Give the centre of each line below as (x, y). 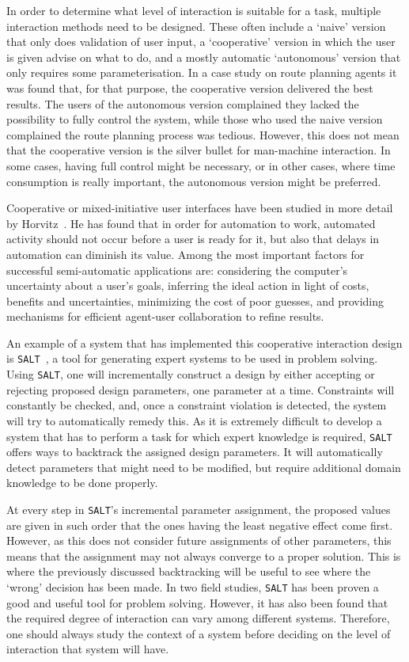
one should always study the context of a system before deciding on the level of (199, 633)
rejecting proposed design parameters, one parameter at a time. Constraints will (201, 389)
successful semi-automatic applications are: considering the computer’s (177, 270)
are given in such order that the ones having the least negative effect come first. (200, 525)
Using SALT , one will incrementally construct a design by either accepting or (191, 374)
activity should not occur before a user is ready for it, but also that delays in (193, 239)
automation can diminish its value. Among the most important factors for (186, 254)
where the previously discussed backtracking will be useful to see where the (189, 571)
